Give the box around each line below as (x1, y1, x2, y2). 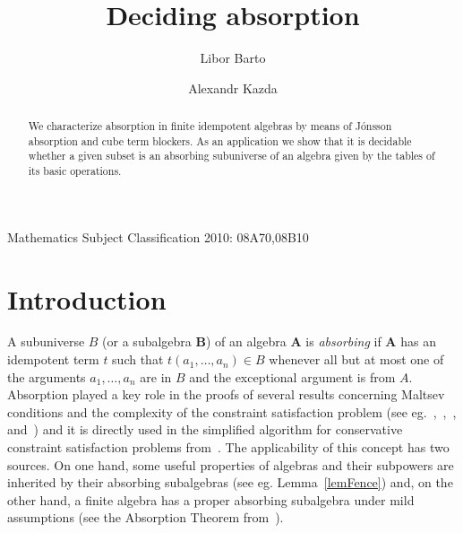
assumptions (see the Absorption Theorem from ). (7, 508, 284, 527)
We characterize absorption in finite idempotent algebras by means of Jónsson (28, 118, 392, 134)
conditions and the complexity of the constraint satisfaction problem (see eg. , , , (7, 402, 457, 421)
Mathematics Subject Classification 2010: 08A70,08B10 (7, 227, 309, 246)
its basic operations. (28, 163, 122, 179)
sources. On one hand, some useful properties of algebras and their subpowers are (7, 455, 454, 474)
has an (400, 332, 436, 351)
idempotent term (7, 350, 99, 369)
